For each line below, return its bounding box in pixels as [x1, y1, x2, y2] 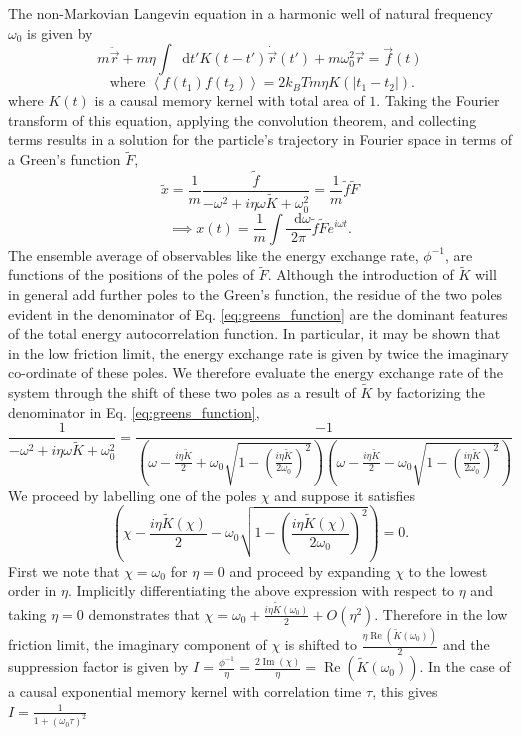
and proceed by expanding [229, 560, 391, 581]
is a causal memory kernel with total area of [94, 90, 365, 111]
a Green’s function [8, 149, 121, 170]
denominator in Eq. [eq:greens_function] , [8, 401, 260, 422]
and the [442, 634, 490, 655]
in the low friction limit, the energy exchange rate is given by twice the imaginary [8, 342, 509, 363]
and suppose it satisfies [274, 484, 416, 505]
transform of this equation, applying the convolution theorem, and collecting [8, 109, 477, 130]
